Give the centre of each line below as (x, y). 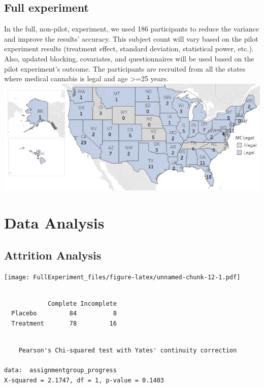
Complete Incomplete (82, 303)
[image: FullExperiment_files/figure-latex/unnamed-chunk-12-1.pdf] (122, 277)
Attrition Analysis (53, 255)
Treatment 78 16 (64, 324)
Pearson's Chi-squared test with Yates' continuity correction (128, 351)
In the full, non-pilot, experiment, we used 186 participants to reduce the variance (131, 29)
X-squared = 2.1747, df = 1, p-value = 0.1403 (84, 380)
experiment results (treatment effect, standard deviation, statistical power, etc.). (129, 48)
